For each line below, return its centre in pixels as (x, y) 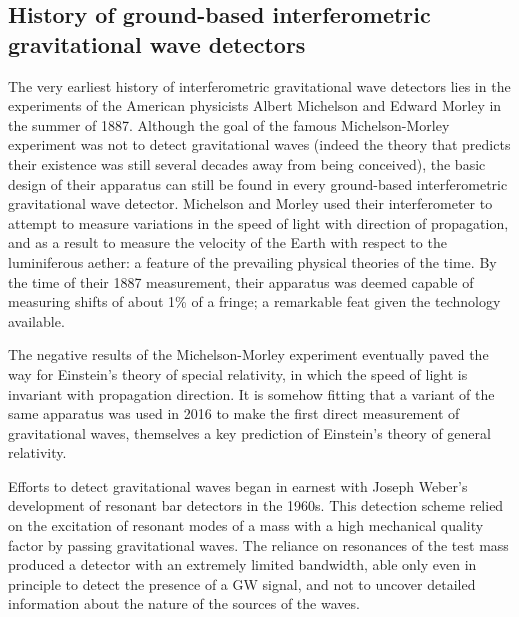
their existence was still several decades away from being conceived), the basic (247, 163)
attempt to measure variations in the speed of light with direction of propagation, (258, 222)
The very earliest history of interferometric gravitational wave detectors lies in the (259, 85)
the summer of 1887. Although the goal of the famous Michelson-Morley (229, 124)
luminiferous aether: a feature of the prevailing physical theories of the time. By (252, 261)
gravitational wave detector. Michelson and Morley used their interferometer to (250, 203)
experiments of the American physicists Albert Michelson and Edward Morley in (255, 105)
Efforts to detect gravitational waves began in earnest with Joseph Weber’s (238, 485)
